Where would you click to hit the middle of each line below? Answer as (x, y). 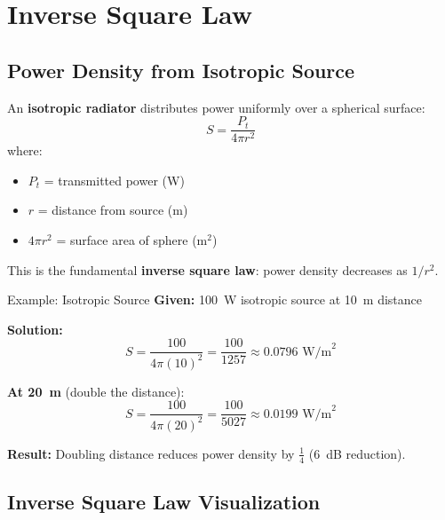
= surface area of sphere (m (132, 240)
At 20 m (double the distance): (96, 391)
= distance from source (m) (113, 210)
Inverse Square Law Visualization (164, 502)
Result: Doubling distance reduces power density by (151, 453)
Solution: (35, 329)
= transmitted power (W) (114, 180)
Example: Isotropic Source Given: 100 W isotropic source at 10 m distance (215, 299)
